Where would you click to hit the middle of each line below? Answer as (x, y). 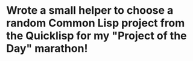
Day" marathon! (47, 49)
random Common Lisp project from (96, 23)
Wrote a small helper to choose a (90, 10)
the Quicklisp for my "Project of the (96, 36)
